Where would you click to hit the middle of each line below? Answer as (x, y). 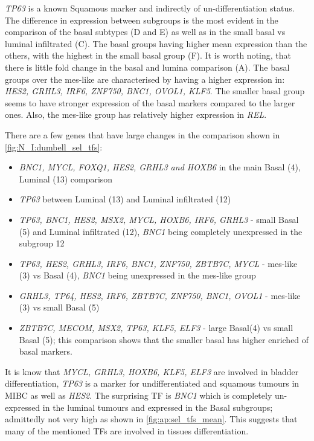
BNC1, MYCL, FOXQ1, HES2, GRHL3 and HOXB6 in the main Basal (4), (160, 167)
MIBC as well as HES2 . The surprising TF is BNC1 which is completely (139, 395)
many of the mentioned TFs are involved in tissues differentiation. (127, 430)
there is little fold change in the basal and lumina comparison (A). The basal (147, 67)
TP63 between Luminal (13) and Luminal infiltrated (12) (125, 199)
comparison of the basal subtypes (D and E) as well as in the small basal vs (145, 32)
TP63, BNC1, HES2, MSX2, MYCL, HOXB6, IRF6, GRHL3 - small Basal (159, 219)
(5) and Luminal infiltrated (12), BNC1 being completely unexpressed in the (161, 231)
